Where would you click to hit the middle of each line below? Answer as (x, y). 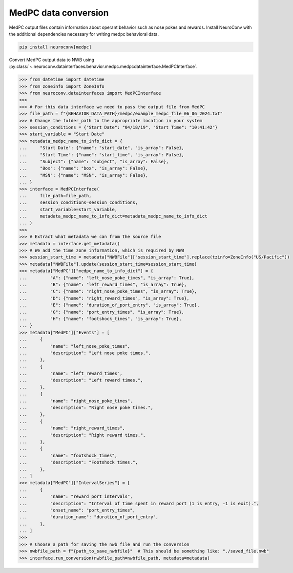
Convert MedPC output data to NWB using (52, 60)
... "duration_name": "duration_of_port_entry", (89, 517)
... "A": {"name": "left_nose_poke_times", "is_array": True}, (107, 278)
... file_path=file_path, (55, 196)
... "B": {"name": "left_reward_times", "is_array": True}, (103, 285)
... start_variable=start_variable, (68, 209)
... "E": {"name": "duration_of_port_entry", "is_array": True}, (109, 305)
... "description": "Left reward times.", (81, 380)
